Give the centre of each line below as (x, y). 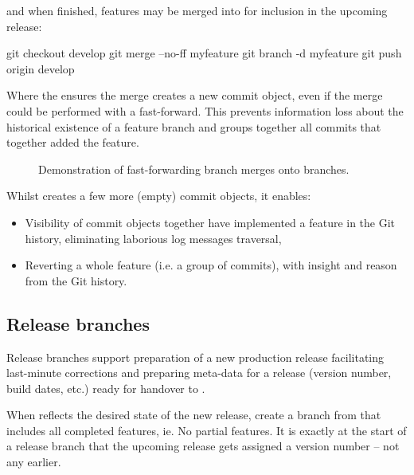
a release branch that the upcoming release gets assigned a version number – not (203, 446)
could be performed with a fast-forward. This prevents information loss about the (205, 110)
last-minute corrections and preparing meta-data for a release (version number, (199, 373)
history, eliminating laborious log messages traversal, (153, 238)
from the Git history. (76, 280)
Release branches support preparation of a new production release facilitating (195, 357)
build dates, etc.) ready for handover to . (106, 388)
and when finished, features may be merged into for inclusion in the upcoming (197, 10)
